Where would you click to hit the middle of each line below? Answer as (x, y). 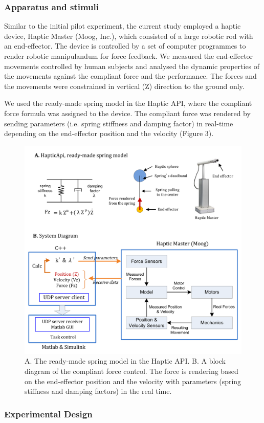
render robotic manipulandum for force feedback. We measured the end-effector (129, 56)
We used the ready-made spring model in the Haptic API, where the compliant (128, 103)
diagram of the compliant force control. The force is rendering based (131, 371)
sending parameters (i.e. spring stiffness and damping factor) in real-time (119, 123)
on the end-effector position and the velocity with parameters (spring (133, 381)
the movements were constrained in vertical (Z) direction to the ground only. (124, 86)
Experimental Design (48, 414)
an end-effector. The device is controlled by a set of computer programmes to (125, 46)
